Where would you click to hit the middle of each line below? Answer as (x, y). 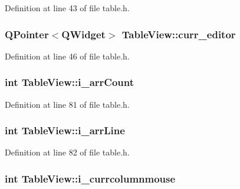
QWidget (83, 34)
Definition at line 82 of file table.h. (67, 152)
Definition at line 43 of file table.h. (67, 8)
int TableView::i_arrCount (69, 82)
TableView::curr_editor (179, 34)
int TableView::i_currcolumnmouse (90, 178)
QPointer (27, 34)
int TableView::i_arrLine (65, 130)
